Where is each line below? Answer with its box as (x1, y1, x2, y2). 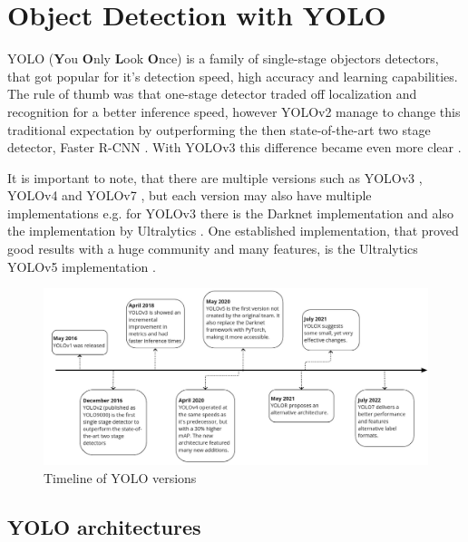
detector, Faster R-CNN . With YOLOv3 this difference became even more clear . (7, 138, 462, 157)
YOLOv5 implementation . (7, 256, 156, 276)
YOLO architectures (7, 512, 201, 540)
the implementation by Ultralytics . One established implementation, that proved (7, 221, 459, 240)
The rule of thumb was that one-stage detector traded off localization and (7, 84, 417, 103)
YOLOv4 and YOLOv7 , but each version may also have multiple (7, 186, 372, 205)
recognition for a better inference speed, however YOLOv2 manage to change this (7, 102, 461, 121)
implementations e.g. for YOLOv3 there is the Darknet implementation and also (7, 203, 453, 222)
